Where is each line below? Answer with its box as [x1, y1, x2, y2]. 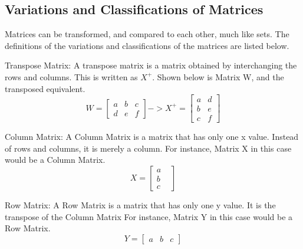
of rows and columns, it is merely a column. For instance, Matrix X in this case [5, 142, 292, 154]
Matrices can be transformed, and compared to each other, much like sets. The [5, 28, 289, 40]
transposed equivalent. [5, 82, 85, 94]
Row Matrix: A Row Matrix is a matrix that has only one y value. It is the [5, 199, 276, 211]
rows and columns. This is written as [5, 70, 138, 83]
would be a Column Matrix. [5, 153, 106, 166]
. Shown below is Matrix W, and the [152, 70, 284, 83]
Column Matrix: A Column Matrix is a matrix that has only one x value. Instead [5, 130, 299, 143]
